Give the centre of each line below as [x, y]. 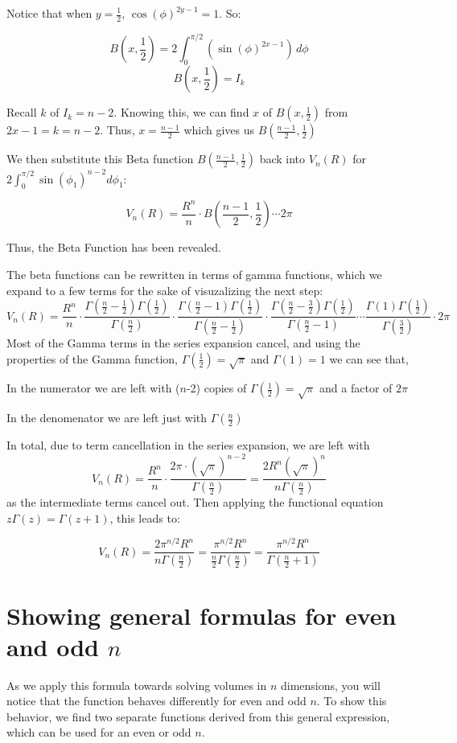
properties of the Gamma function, [92, 358]
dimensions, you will [330, 685]
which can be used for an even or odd [99, 732]
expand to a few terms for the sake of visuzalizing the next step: [165, 290]
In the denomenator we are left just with [107, 418]
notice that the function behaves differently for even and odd [156, 701]
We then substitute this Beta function [100, 159]
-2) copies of [216, 388]
